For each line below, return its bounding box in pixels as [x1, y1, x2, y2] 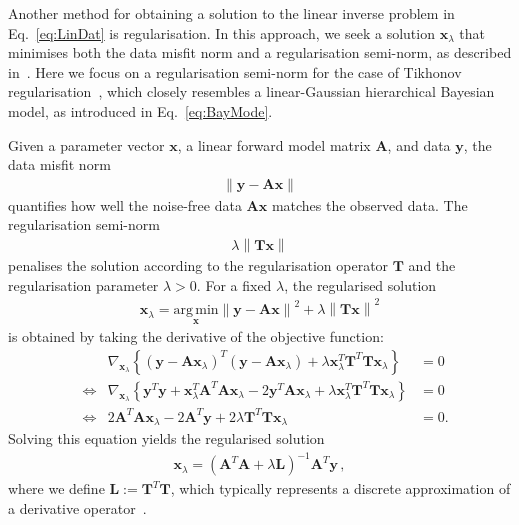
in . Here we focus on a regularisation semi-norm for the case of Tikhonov [8, 61, 462, 82]
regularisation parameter [8, 274, 159, 295]
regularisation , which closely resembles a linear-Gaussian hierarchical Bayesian [8, 81, 495, 102]
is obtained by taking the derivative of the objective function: [8, 326, 384, 347]
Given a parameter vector [8, 134, 165, 155]
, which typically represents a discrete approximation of [170, 478, 511, 499]
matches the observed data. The [271, 194, 468, 215]
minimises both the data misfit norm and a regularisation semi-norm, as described [8, 42, 512, 63]
